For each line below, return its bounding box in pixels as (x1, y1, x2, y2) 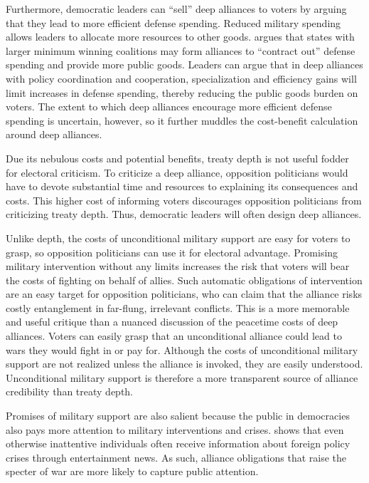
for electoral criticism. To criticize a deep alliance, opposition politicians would (6, 165, 348, 180)
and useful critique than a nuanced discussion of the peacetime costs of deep (6, 314, 338, 329)
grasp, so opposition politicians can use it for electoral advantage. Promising (6, 244, 338, 259)
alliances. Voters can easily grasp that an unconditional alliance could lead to (6, 328, 342, 343)
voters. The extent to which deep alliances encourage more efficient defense (6, 99, 332, 114)
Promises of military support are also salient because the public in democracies (6, 408, 350, 423)
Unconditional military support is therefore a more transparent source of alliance (6, 370, 358, 385)
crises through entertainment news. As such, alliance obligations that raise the (6, 450, 347, 464)
